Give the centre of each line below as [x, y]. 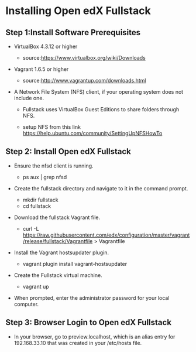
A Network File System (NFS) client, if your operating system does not [99, 92]
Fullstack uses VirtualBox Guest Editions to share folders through [101, 109]
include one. [29, 98]
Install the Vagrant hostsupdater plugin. [61, 252]
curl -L [31, 228]
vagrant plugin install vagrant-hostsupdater [75, 264]
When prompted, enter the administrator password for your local [92, 298]
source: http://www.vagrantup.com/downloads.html [84, 81]
